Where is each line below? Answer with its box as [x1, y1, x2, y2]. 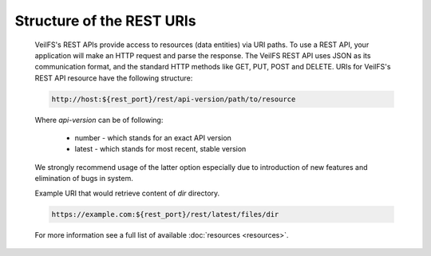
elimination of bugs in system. [34, 174, 133, 183]
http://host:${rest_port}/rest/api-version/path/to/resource [51, 94, 296, 104]
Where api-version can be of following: [34, 115, 164, 124]
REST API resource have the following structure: [34, 73, 193, 83]
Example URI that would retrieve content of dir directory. [34, 188, 220, 198]
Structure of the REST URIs [14, 12, 196, 30]
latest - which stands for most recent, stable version [74, 144, 247, 154]
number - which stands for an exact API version [74, 133, 231, 143]
